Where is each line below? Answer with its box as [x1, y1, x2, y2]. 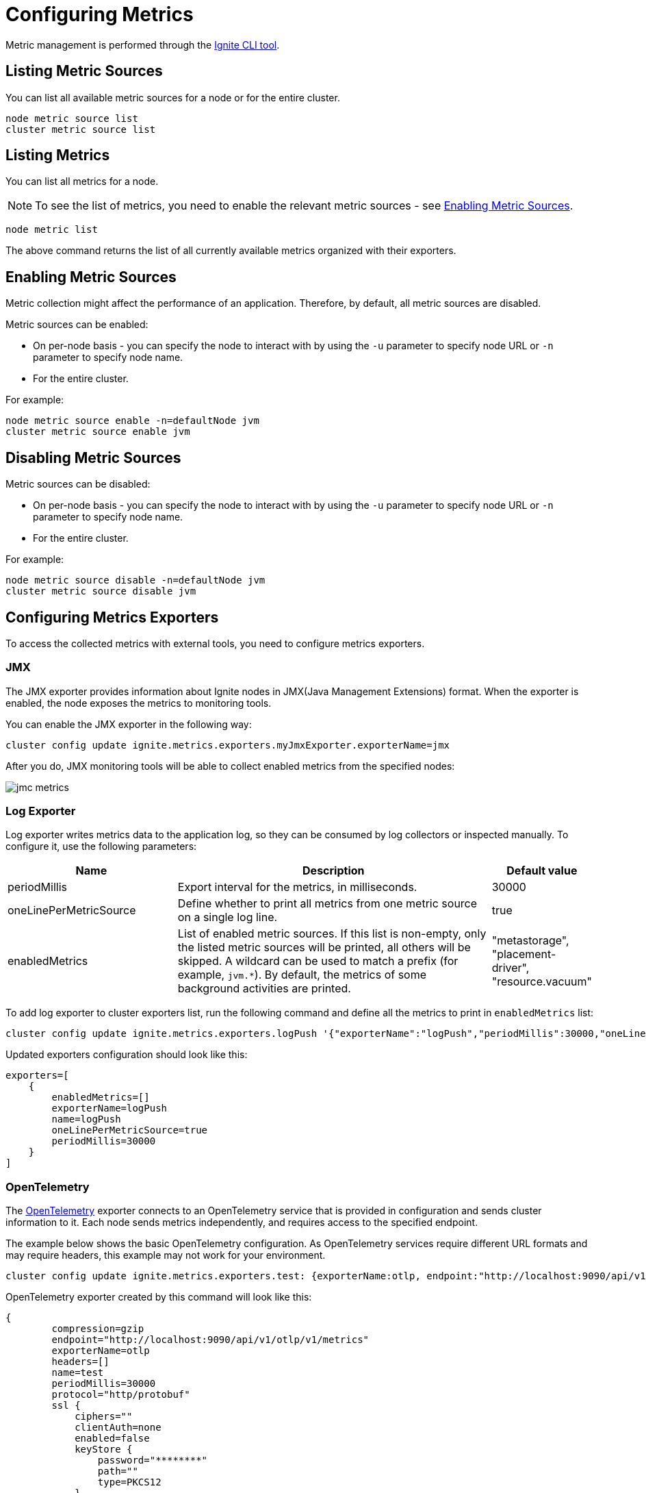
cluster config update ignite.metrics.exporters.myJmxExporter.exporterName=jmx [5, 739, 450, 751]
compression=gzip [51, 1323, 144, 1335]
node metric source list [5, 112, 138, 124]
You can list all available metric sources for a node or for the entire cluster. [5, 91, 340, 103]
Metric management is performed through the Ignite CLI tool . [5, 38, 280, 51]
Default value [506, 864, 578, 878]
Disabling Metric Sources [5, 449, 181, 466]
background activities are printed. [177, 981, 351, 996]
